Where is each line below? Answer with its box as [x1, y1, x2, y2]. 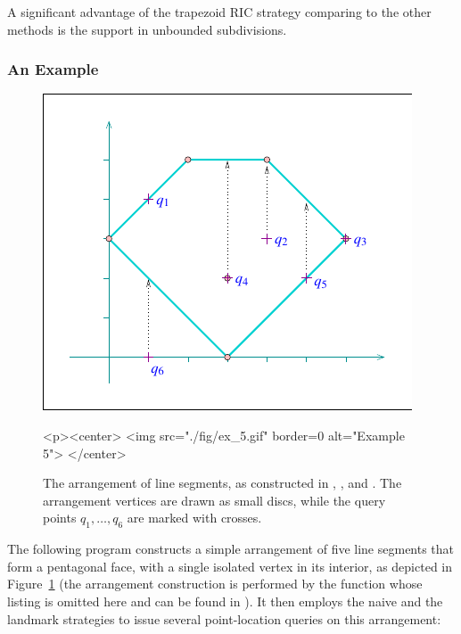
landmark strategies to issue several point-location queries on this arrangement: [7, 609, 441, 628]
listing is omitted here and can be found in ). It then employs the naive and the [7, 591, 443, 610]
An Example [7, 58, 99, 80]
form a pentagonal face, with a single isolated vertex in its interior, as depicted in [7, 556, 453, 575]
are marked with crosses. [127, 508, 262, 527]
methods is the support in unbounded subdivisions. [7, 20, 287, 38]
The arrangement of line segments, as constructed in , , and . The [43, 473, 402, 492]
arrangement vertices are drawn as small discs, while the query [43, 490, 386, 509]
